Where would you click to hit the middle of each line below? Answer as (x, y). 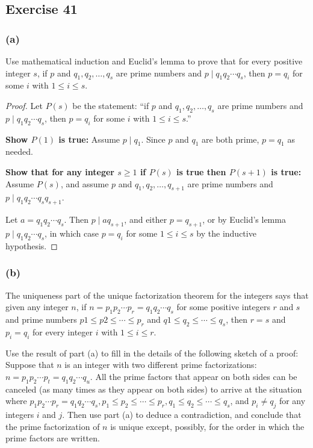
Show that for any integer (60, 171)
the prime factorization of (53, 426)
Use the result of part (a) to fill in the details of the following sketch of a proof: (152, 353)
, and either (146, 219)
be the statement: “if (111, 105)
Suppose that (30, 365)
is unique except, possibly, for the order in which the (207, 426)
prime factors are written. (53, 438)
